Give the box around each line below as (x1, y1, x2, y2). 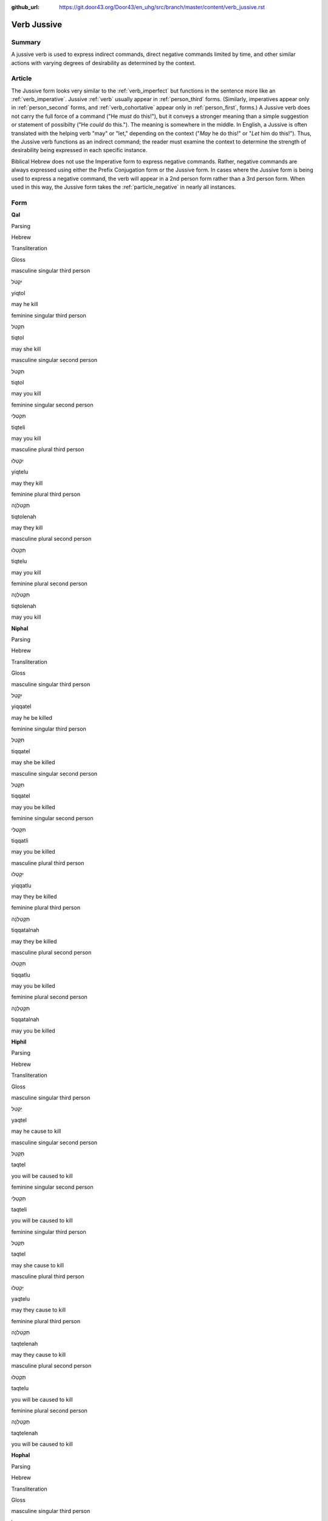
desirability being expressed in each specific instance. (11, 147, 148, 154)
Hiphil (11, 1038, 27, 1046)
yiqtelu (11, 468, 29, 476)
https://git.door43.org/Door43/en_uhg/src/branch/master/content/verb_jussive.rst (59, 4, 265, 10)
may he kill (11, 301, 38, 308)
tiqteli (11, 423, 26, 431)
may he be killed (11, 714, 53, 721)
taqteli (11, 1205, 27, 1213)
